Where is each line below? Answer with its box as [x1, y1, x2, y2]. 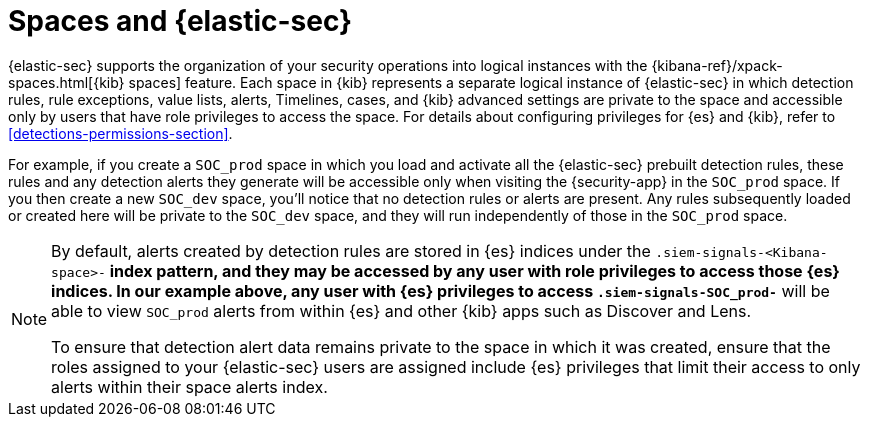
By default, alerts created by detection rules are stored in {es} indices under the [51, 240, 651, 261]
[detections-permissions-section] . [8, 124, 233, 142]
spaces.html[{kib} [8, 73, 125, 91]
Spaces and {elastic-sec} [8, 4, 353, 38]
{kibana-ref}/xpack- [651, 56, 783, 74]
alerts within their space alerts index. [51, 376, 328, 397]
